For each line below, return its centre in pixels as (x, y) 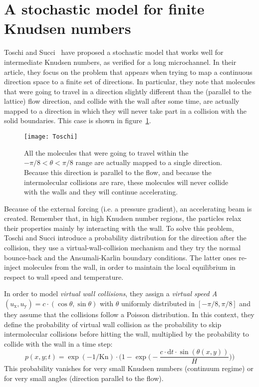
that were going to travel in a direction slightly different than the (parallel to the (128, 91)
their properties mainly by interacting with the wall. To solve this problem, (119, 228)
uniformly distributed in (158, 303)
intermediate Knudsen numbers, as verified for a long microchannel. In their (120, 62)
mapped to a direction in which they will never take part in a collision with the (125, 110)
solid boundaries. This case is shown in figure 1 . (78, 120)
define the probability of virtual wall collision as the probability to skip (113, 324)
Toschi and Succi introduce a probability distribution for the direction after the (125, 238)
